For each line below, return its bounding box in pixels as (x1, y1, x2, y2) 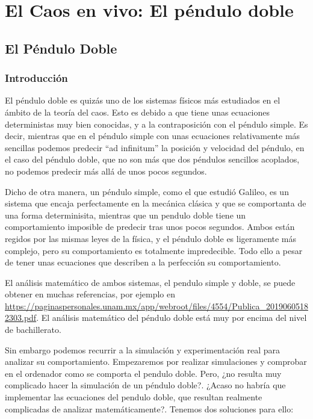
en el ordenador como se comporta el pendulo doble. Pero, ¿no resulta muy (5, 367, 282, 379)
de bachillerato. (5, 323, 61, 336)
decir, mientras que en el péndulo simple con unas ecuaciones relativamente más (5, 129, 300, 142)
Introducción (5, 70, 68, 85)
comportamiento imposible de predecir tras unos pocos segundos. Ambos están (5, 220, 295, 233)
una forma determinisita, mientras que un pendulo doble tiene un (5, 208, 246, 221)
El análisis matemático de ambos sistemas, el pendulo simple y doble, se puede (5, 276, 296, 288)
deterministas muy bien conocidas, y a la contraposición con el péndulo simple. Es (5, 117, 308, 130)
